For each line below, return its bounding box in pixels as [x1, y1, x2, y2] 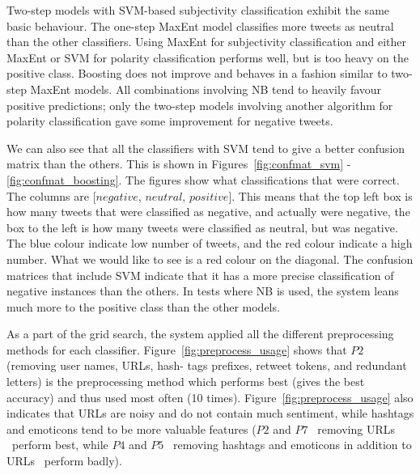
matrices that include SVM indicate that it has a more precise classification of [6, 266, 394, 283]
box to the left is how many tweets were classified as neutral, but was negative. [6, 218, 398, 235]
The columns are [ [6, 187, 96, 204]
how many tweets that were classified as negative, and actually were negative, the [6, 203, 410, 220]
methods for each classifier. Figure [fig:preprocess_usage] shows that [6, 341, 347, 358]
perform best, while [11, 436, 108, 453]
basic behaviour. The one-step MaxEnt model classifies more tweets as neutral [6, 17, 394, 34]
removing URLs [317, 420, 395, 437]
